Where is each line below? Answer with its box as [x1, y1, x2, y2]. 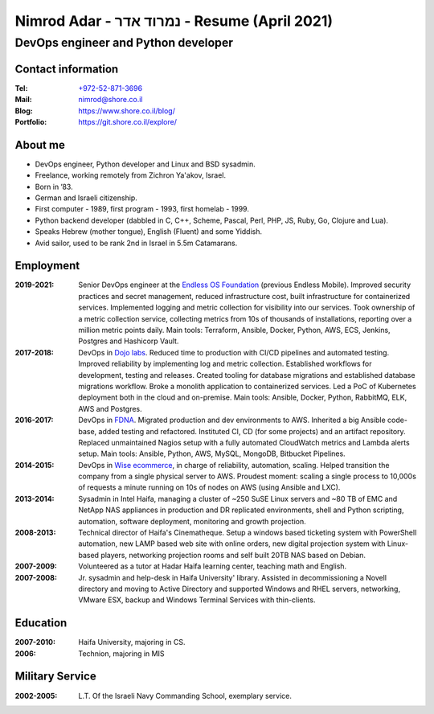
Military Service [14, 670, 96, 683]
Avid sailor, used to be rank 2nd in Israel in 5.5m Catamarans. [35, 238, 238, 248]
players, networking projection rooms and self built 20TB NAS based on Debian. [100, 550, 366, 560]
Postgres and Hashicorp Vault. [78, 336, 179, 346]
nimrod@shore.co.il [78, 95, 143, 105]
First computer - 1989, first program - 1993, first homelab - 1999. [35, 204, 249, 214]
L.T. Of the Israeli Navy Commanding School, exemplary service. [78, 691, 293, 700]
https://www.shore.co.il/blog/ [78, 105, 176, 116]
